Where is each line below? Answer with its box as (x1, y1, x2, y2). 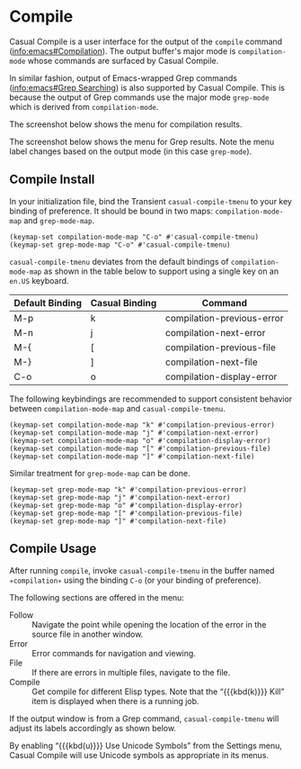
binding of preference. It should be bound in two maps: (9, 205, 214, 216)
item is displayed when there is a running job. (31, 695, 199, 706)
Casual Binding (90, 296, 157, 309)
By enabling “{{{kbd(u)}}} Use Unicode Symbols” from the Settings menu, (9, 740, 283, 751)
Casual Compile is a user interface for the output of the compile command (9, 36, 283, 47)
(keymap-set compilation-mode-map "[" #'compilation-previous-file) (9, 444, 271, 453)
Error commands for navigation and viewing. (31, 647, 196, 658)
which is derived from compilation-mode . (9, 101, 159, 112)
